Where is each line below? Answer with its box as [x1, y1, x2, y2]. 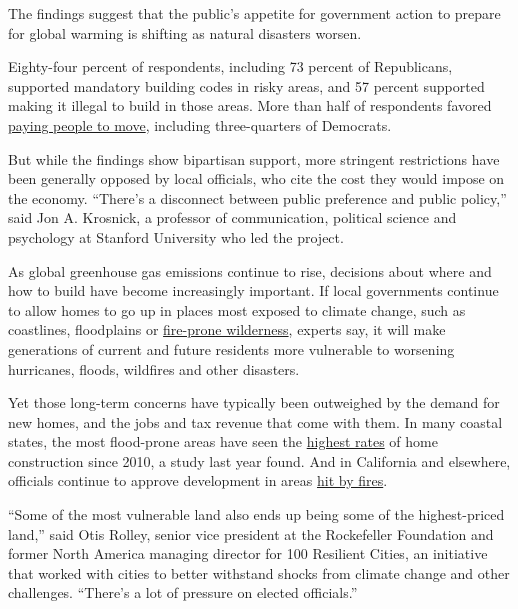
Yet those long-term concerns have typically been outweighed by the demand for [8, 392, 500, 413]
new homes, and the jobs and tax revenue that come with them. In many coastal [8, 411, 503, 432]
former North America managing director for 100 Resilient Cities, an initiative [8, 543, 488, 564]
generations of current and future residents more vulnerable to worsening [8, 338, 455, 359]
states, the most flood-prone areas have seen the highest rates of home [8, 431, 438, 452]
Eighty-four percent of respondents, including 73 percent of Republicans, [8, 56, 453, 77]
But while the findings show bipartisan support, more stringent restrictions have [8, 148, 500, 169]
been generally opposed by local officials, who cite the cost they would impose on [8, 168, 505, 189]
